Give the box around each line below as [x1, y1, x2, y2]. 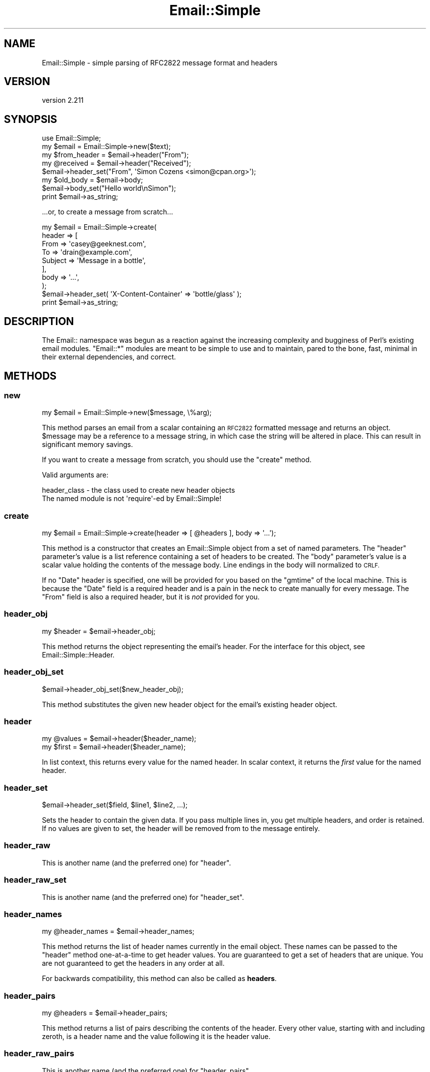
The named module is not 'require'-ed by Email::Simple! [42, 494, 221, 503]
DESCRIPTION [4, 315, 74, 328]
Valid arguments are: [42, 471, 108, 479]
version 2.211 [42, 96, 84, 105]
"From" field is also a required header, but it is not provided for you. [42, 593, 260, 601]
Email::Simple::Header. [42, 650, 115, 659]
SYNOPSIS [4, 113, 57, 125]
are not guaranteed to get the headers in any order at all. [42, 959, 225, 968]
